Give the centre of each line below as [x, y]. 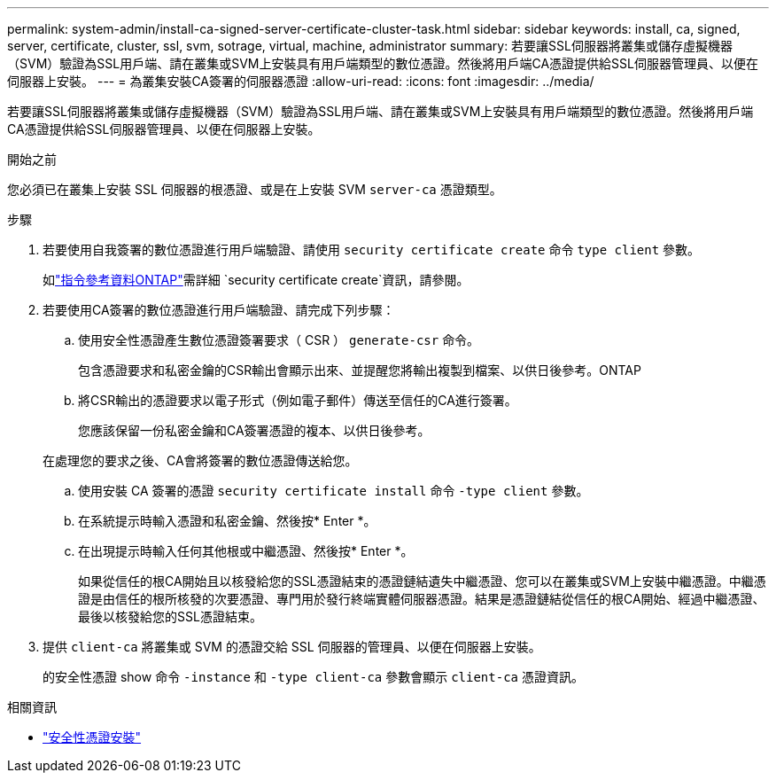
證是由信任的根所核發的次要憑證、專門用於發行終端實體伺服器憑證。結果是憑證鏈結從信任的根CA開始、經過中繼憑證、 [422, 599]
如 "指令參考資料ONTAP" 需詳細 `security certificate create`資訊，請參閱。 [256, 280]
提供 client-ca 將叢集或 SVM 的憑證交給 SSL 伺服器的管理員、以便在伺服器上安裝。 [292, 647]
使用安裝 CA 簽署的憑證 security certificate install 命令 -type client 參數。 [334, 491]
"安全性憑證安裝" [92, 737]
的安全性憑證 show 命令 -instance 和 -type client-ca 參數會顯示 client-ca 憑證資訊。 [313, 677]
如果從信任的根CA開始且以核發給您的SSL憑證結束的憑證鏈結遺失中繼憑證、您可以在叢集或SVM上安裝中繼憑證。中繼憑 [422, 581]
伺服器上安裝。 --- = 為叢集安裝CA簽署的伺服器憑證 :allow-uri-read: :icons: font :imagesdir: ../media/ [301, 81]
